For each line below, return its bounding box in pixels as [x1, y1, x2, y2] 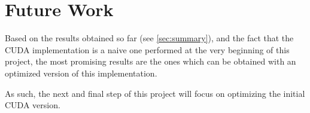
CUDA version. [5, 99, 60, 111]
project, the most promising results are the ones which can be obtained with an [5, 55, 296, 68]
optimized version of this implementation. [5, 66, 157, 79]
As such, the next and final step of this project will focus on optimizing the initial [5, 87, 305, 99]
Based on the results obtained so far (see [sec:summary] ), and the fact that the [5, 32, 294, 44]
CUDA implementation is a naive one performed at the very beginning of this [5, 43, 290, 56]
